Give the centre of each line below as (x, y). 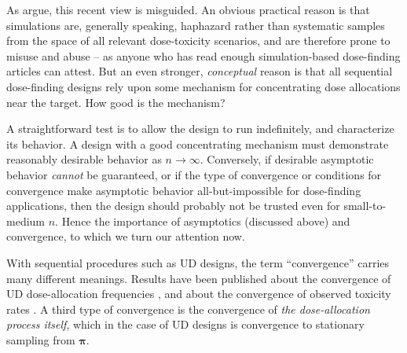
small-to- (365, 206)
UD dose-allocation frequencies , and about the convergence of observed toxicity (199, 294)
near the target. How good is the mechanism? (116, 102)
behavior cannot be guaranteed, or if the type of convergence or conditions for (194, 174)
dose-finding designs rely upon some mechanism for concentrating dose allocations (203, 86)
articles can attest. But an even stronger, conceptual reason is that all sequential (200, 71)
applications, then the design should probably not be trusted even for (173, 206)
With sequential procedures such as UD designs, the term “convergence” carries (198, 262)
